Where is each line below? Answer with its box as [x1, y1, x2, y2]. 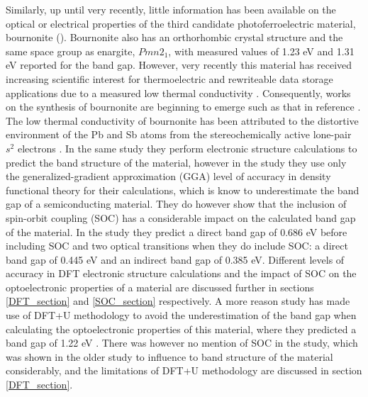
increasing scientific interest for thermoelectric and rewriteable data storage [6, 71, 333, 86]
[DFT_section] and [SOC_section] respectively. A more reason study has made [6, 293, 350, 308]
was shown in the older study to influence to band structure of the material [6, 349, 333, 364]
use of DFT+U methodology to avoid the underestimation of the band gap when [6, 308, 357, 323]
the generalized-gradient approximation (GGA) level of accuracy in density [6, 169, 331, 184]
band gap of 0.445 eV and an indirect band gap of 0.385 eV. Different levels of [6, 252, 345, 267]
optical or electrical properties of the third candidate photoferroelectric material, [6, 16, 356, 30]
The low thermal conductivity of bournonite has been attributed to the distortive [6, 113, 359, 128]
